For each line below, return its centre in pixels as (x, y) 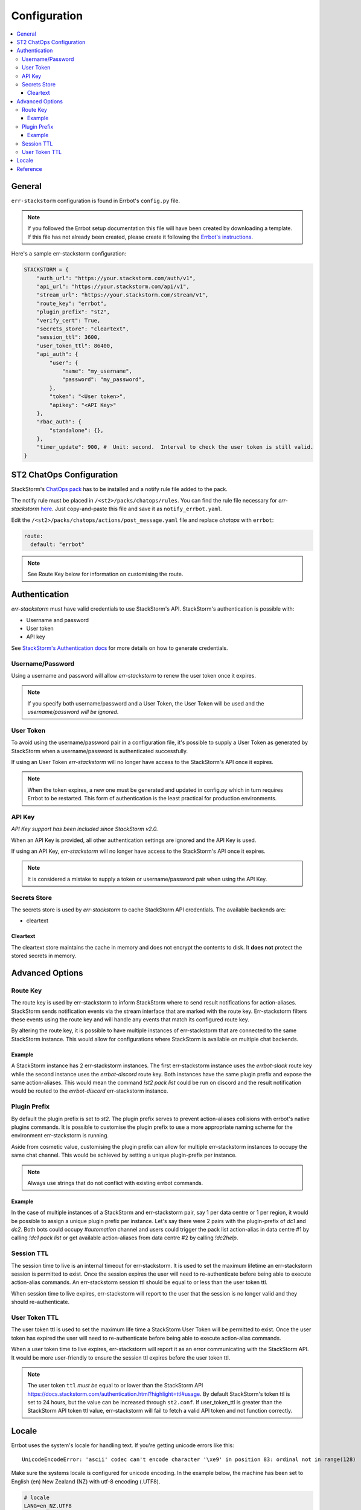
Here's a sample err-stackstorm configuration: (69, 254)
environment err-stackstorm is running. (60, 1136)
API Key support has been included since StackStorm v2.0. (85, 829)
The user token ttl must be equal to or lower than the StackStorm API (115, 1386)
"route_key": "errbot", (72, 303)
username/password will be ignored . (73, 712)
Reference (29, 169)
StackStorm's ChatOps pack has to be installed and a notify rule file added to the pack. (119, 489)
